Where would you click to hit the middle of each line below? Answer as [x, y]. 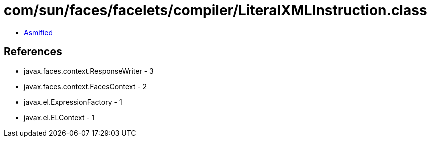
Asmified [38, 32]
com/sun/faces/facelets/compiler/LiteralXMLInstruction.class [215, 10]
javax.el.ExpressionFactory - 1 [73, 102]
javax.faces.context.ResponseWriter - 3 [89, 71]
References [33, 52]
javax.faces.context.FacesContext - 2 [85, 86]
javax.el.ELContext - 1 [59, 117]
